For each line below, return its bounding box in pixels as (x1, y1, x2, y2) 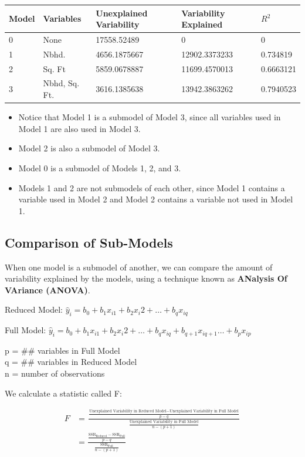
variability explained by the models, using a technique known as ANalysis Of (5, 272, 287, 285)
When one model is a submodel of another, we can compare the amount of (5, 260, 273, 273)
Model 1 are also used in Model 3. (18, 122, 141, 134)
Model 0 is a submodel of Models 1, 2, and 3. (18, 161, 181, 174)
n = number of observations (5, 367, 105, 380)
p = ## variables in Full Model (5, 344, 120, 356)
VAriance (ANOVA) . (5, 283, 90, 296)
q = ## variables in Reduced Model (5, 356, 137, 368)
